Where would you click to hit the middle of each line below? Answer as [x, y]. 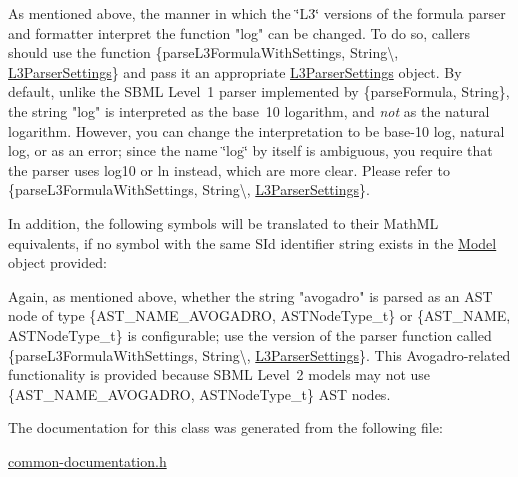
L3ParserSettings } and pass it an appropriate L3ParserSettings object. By [235, 71]
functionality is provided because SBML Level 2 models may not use [219, 374]
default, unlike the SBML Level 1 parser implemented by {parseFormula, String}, [259, 91]
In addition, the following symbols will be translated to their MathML [223, 222]
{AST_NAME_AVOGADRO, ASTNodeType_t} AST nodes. [199, 393]
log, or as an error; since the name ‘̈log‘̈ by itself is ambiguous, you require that [250, 150]
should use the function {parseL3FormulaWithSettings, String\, [203, 52]
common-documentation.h [87, 460]
